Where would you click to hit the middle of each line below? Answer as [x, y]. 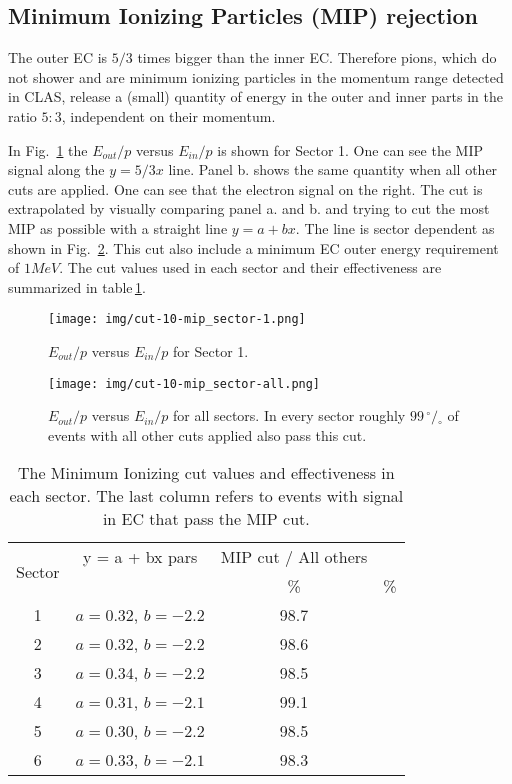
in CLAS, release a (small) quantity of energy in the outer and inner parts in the [255, 96]
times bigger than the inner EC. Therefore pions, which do [317, 57]
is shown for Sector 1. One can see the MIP [350, 149]
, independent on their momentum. [168, 115]
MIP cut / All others [294, 557]
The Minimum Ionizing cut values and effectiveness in [206, 473]
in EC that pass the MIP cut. [206, 519]
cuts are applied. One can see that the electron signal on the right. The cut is [245, 188]
